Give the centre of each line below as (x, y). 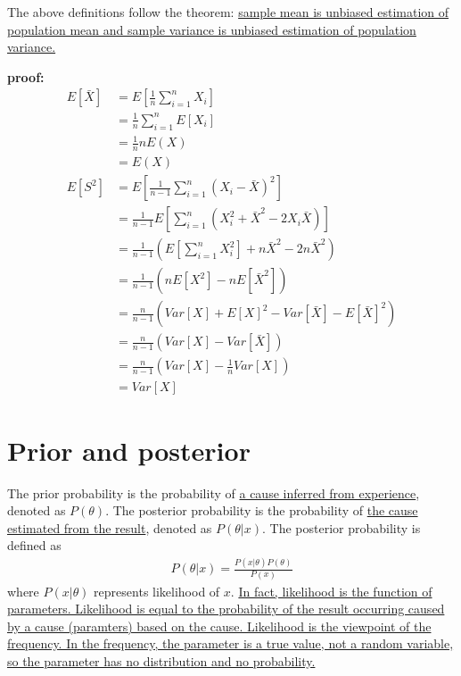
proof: (26, 76)
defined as (34, 545)
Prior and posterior (129, 450)
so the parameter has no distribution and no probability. (161, 660)
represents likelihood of (157, 591)
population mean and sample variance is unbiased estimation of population (212, 29)
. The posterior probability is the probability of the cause (262, 510)
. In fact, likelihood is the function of (331, 591)
